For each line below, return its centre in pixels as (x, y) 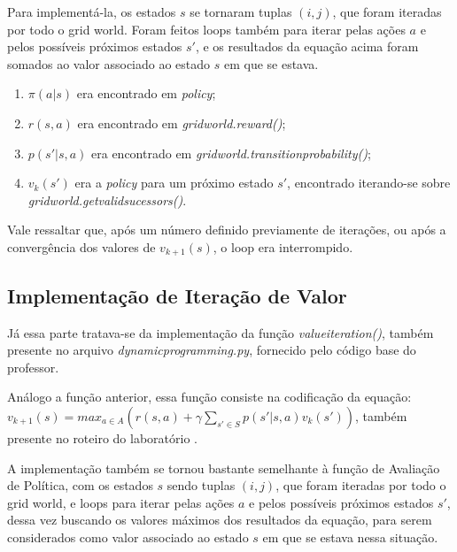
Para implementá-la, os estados (92, 11)
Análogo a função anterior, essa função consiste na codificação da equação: (209, 397)
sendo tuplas (201, 485)
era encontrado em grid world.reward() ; (182, 123)
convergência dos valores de (81, 246)
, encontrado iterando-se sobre (369, 183)
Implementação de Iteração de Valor (177, 295)
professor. (33, 367)
